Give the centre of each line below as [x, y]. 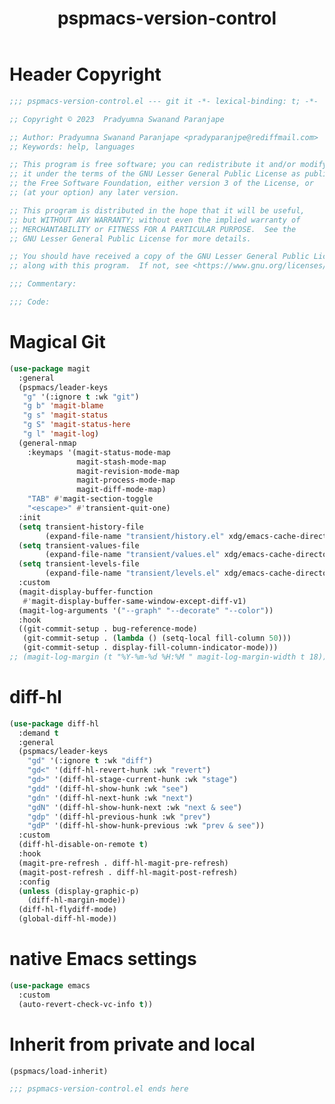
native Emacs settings [103, 959]
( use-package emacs [50, 986]
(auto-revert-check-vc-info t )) [86, 1004]
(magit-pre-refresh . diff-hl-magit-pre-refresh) [123, 863]
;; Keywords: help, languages [72, 147]
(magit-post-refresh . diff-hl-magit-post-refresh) [128, 872]
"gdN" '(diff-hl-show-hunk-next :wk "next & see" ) [135, 807]
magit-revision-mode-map [128, 471]
